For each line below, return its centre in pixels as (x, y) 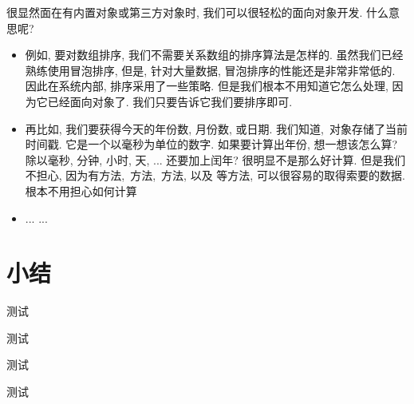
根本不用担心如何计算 (81, 190)
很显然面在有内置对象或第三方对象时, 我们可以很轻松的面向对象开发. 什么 (198, 12)
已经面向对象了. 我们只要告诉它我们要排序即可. (170, 101)
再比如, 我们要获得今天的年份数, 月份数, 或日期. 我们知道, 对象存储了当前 (216, 128)
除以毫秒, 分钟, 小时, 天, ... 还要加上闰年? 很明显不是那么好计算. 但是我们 (215, 159)
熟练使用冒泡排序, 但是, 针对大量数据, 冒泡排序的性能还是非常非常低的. (210, 70)
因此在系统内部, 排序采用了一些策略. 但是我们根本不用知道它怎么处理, (207, 86)
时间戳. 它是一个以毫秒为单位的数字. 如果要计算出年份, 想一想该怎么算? (211, 144)
